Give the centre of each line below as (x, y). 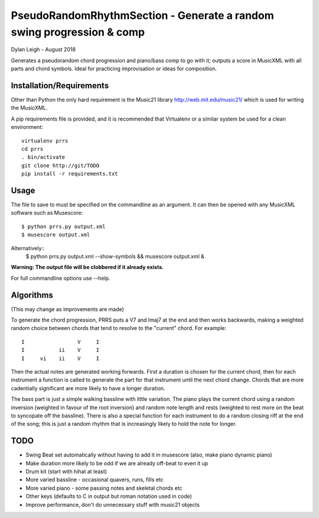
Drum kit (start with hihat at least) (66, 472)
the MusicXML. (29, 108)
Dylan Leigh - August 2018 (43, 50)
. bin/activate (43, 157)
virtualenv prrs (45, 141)
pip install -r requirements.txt (70, 174)
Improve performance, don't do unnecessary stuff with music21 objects (113, 504)
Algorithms (32, 295)
